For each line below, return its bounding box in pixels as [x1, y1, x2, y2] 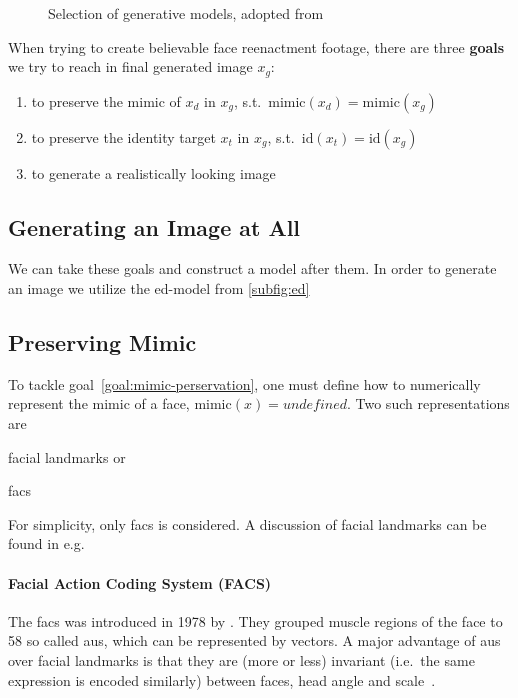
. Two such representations [346, 393, 510, 414]
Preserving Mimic [8, 327, 197, 358]
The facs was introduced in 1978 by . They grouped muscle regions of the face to [8, 610, 503, 631]
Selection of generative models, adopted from [48, 3, 324, 23]
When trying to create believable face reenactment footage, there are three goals [8, 36, 505, 57]
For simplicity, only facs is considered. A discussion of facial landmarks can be [8, 513, 487, 534]
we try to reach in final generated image [8, 56, 253, 77]
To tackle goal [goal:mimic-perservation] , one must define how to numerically [8, 373, 481, 394]
